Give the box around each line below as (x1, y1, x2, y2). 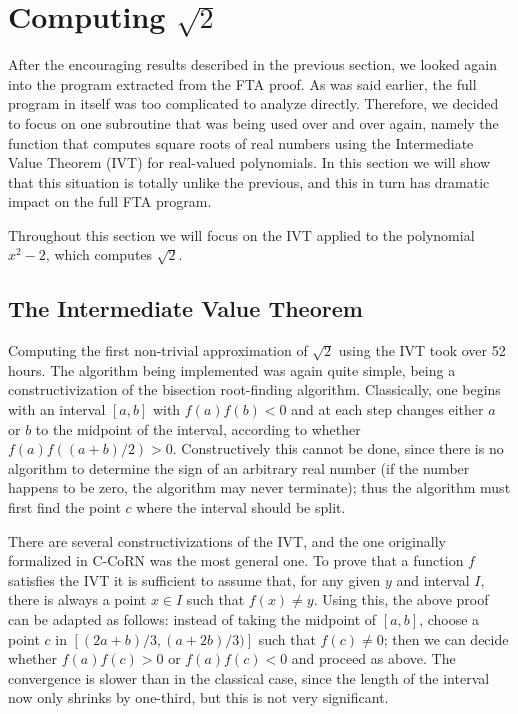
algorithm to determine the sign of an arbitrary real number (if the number (8, 457, 470, 478)
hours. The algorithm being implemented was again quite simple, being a (8, 359, 456, 380)
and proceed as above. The (291, 648, 456, 669)
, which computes (45, 244, 153, 265)
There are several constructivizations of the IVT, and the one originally (8, 530, 446, 551)
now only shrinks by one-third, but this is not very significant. (8, 687, 389, 708)
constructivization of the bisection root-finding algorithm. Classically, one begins (8, 379, 501, 400)
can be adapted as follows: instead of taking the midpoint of (8, 608, 377, 629)
